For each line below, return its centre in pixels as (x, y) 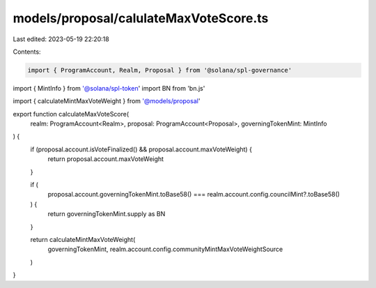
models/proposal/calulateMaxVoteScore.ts (141, 18)
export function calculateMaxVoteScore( (71, 114)
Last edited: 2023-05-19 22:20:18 (61, 39)
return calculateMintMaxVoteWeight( (83, 239)
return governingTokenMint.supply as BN (107, 214)
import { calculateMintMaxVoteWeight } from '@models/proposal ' (107, 101)
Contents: (27, 52)
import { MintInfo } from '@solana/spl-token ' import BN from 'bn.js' (109, 88)
